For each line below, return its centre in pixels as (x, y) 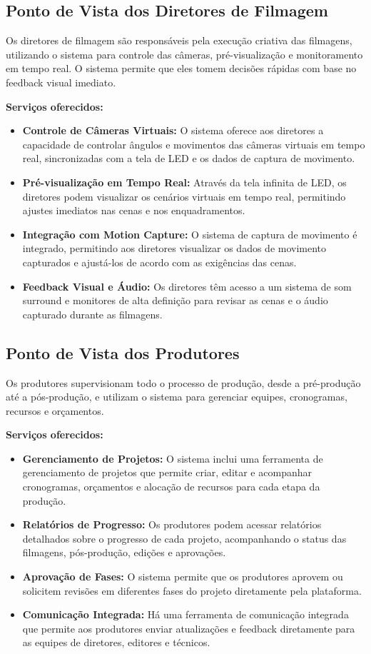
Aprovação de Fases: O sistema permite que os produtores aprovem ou (183, 577)
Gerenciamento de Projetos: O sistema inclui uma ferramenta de (173, 458)
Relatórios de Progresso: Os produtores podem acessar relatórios (172, 524)
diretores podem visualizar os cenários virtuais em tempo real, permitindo (184, 196)
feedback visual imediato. (61, 82)
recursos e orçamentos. (55, 410)
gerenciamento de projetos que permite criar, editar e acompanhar (167, 472)
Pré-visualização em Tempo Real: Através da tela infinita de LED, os (184, 182)
